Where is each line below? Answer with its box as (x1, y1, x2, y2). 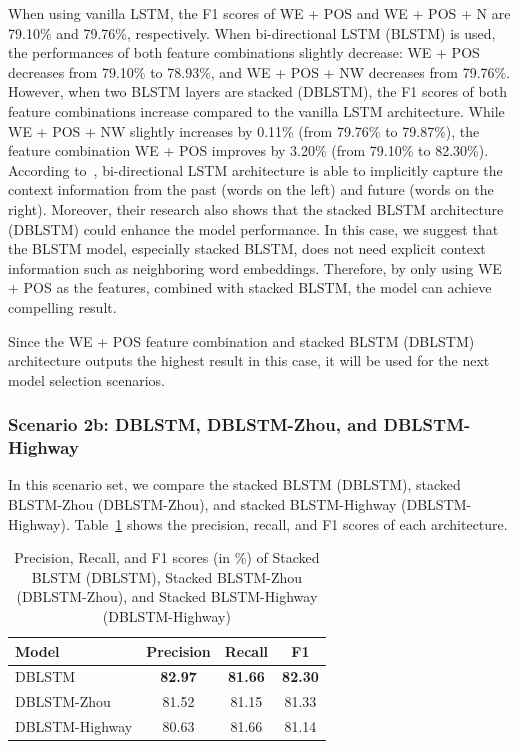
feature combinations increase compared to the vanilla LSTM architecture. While (8, 100, 505, 121)
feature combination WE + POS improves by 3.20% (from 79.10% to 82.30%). (8, 140, 489, 161)
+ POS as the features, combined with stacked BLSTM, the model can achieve (8, 277, 492, 298)
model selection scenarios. (8, 369, 165, 390)
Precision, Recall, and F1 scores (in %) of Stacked (14, 547, 320, 568)
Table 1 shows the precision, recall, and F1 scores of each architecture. (74, 513, 508, 534)
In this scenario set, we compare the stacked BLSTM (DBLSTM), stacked (8, 474, 461, 495)
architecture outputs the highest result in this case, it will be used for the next (8, 350, 490, 371)
